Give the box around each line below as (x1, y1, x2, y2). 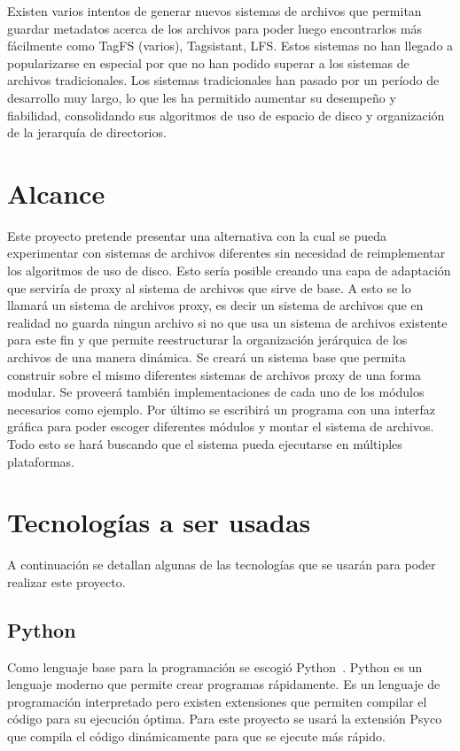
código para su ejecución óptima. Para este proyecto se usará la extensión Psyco (7, 709, 442, 728)
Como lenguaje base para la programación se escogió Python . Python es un (7, 657, 423, 676)
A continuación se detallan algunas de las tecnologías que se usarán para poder (7, 555, 436, 574)
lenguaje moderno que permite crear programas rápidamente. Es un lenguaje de (7, 675, 441, 693)
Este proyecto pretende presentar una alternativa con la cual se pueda (7, 226, 386, 244)
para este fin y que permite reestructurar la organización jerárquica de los (7, 330, 408, 349)
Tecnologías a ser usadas (7, 504, 311, 540)
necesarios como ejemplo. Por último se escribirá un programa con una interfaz (7, 399, 435, 418)
